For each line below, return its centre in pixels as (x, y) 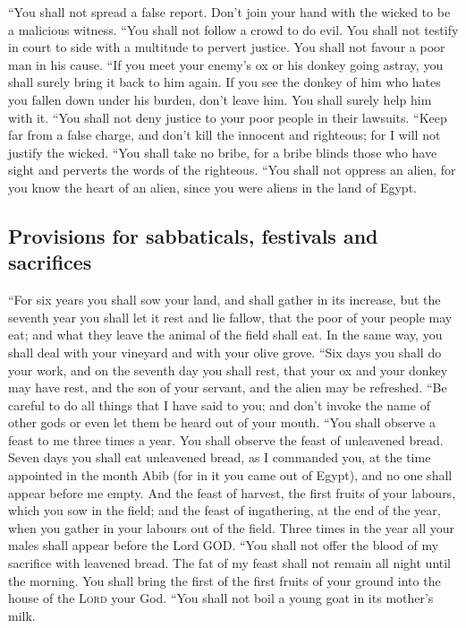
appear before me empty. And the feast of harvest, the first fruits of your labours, (232, 492)
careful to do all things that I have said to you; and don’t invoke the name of (219, 404)
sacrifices (50, 262)
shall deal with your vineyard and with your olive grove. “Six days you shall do (225, 352)
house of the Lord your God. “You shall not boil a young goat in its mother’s (221, 598)
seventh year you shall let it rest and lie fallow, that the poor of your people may (230, 317)
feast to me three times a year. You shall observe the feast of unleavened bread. (226, 439)
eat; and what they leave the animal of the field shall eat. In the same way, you (225, 335)
